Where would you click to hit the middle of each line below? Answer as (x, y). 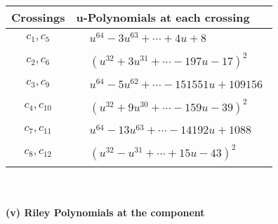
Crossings (38, 17)
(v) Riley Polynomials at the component (105, 212)
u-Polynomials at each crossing (163, 17)
